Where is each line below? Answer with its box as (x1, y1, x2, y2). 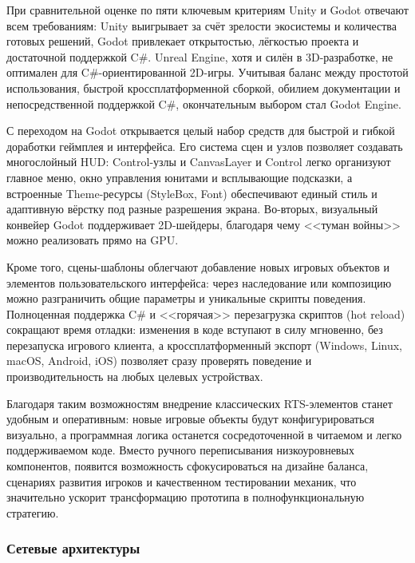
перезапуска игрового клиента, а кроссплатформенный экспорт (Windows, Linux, (6, 336, 402, 353)
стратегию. (6, 504, 59, 521)
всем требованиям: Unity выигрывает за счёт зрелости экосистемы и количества (6, 17, 397, 34)
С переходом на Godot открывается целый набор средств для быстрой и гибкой (6, 122, 395, 139)
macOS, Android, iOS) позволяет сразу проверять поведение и (6, 352, 312, 369)
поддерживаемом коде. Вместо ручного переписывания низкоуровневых (6, 442, 354, 458)
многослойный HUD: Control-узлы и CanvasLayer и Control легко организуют (6, 153, 391, 170)
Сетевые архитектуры (6, 538, 140, 558)
